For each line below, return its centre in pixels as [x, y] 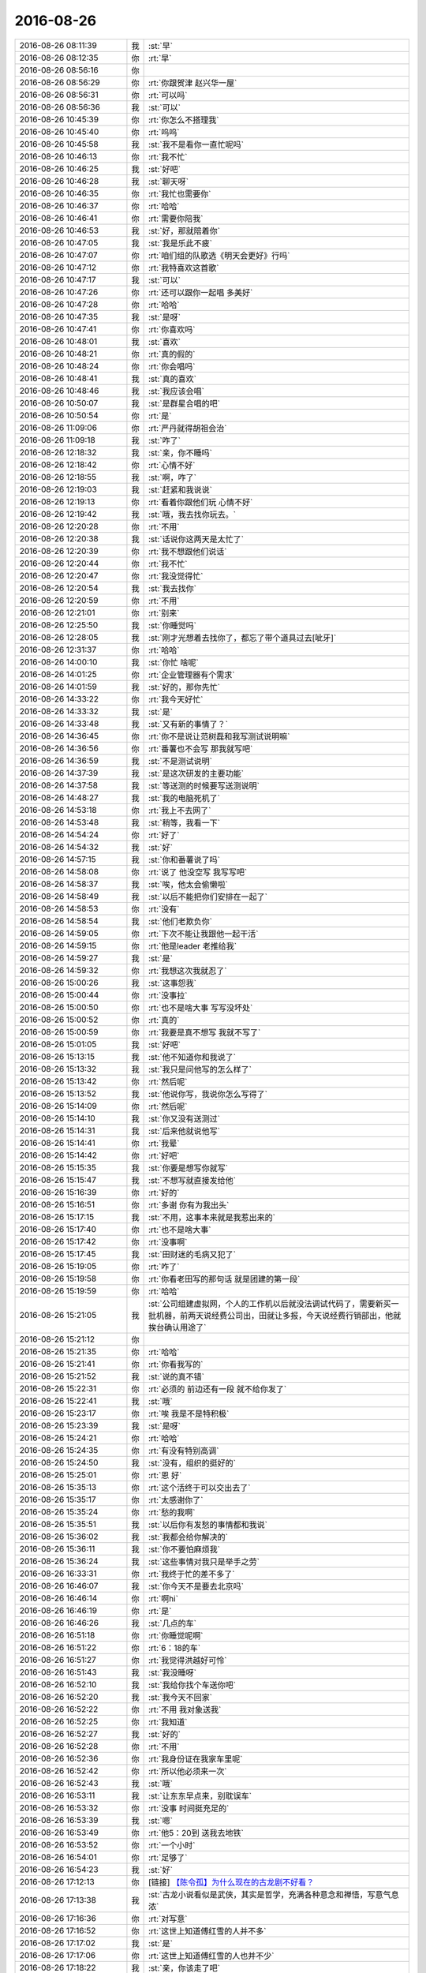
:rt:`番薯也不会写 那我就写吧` [200, 748]
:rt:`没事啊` [168, 1241]
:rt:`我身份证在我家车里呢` [195, 1758]
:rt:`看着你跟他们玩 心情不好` [200, 502]
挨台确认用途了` [177, 1327]
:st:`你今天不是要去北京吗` [196, 1586]
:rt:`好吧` [164, 1155]
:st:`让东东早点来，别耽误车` [200, 1795]
